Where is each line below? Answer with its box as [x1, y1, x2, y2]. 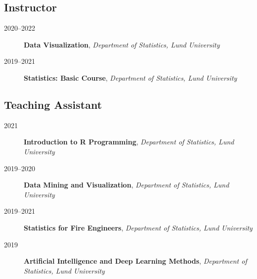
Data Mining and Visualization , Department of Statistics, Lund [24, 180, 229, 190]
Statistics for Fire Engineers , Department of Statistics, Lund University [24, 222, 253, 232]
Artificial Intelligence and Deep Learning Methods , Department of [24, 256, 247, 266]
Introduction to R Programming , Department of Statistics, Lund [24, 137, 234, 147]
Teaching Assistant [4, 96, 102, 112]
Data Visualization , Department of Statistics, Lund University [24, 39, 220, 49]
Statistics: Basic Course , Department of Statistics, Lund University [24, 72, 237, 83]
